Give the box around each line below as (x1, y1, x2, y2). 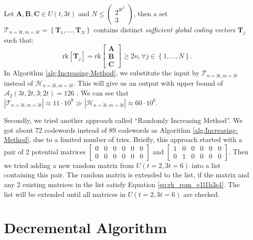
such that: (4, 34, 34, 45)
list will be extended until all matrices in (4, 189, 126, 199)
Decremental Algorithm (4, 217, 167, 238)
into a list (191, 160, 221, 170)
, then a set (134, 8, 168, 18)
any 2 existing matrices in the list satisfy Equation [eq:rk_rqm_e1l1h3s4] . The (4, 179, 240, 189)
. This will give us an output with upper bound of (73, 77, 223, 88)
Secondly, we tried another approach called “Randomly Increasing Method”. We (4, 115, 243, 125)
